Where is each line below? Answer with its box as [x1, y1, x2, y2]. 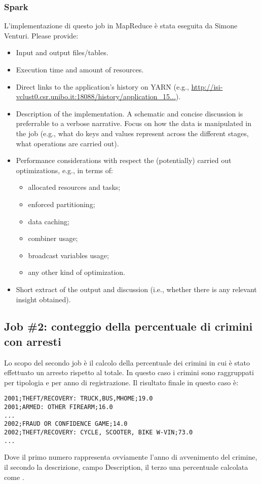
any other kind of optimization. [28, 267, 126, 277]
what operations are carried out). [16, 138, 119, 148]
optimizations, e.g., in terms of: [16, 165, 113, 175]
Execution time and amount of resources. [16, 64, 144, 74]
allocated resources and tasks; [28, 182, 121, 192]
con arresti [4, 333, 61, 349]
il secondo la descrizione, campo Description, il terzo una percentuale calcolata [4, 462, 248, 472]
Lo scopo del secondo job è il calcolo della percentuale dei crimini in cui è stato [4, 357, 250, 368]
